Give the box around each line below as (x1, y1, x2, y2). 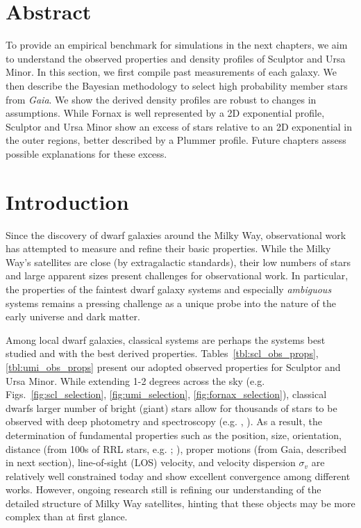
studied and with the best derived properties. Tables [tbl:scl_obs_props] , (6, 346, 319, 361)
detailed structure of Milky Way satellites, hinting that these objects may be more (6, 495, 355, 510)
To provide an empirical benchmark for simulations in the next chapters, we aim (6, 38, 348, 52)
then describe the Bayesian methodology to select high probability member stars (6, 78, 348, 92)
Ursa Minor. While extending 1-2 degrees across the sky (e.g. (6, 373, 265, 388)
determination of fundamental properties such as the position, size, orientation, (6, 427, 342, 442)
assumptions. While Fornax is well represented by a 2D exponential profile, (6, 106, 325, 120)
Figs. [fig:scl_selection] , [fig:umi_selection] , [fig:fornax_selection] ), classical (6, 387, 327, 402)
